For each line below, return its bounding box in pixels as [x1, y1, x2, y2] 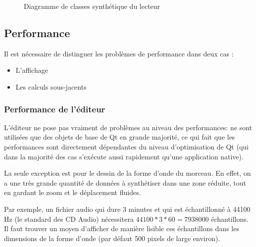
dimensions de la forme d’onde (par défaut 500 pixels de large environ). [4, 233, 220, 243]
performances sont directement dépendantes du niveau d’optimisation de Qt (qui [4, 141, 249, 151]
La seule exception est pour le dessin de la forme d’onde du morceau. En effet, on [4, 168, 251, 178]
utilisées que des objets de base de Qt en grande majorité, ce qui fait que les [4, 132, 235, 142]
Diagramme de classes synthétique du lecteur [24, 1, 160, 11]
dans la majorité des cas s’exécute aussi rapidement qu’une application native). [4, 151, 244, 161]
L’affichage [15, 65, 48, 75]
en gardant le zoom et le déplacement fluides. [4, 187, 141, 198]
